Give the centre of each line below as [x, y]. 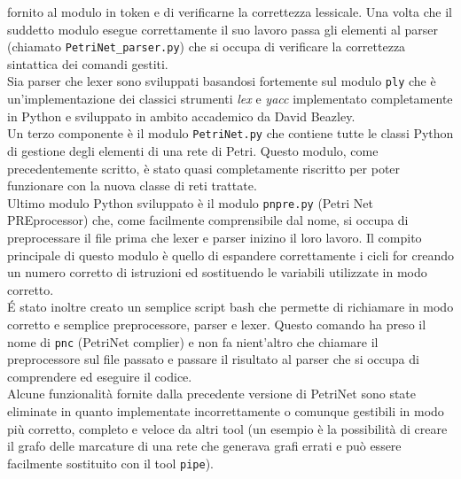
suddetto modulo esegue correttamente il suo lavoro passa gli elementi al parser [223, 29]
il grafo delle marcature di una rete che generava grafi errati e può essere [204, 446]
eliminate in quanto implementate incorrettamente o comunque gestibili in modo [226, 410]
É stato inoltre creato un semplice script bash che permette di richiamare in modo [230, 307]
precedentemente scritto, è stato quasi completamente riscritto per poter [204, 168]
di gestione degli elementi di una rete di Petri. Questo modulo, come [193, 150]
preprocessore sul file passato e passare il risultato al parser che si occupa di [213, 359]
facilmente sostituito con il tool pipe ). [110, 463]
